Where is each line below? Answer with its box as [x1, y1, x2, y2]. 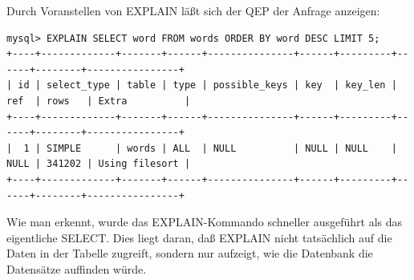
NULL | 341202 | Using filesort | [6, 158, 191, 170]
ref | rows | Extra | [6, 95, 191, 107]
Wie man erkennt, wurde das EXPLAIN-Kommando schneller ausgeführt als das [6, 213, 403, 230]
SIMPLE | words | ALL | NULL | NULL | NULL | [47, 142, 397, 154]
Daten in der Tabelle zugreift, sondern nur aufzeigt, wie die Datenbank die [6, 245, 373, 262]
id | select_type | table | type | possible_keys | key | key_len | [18, 79, 397, 91]
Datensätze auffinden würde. [6, 260, 147, 277]
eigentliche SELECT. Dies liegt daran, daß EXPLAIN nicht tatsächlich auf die [6, 229, 392, 246]
